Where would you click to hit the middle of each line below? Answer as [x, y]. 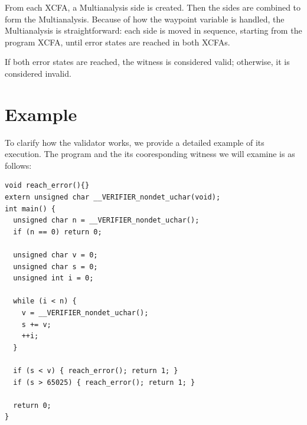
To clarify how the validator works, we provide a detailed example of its [135, 142]
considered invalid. [38, 73]
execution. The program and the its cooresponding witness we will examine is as [150, 154]
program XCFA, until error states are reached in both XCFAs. [117, 42]
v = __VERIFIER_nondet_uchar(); [85, 313]
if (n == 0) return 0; [58, 232]
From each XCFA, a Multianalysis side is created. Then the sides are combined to [153, 7]
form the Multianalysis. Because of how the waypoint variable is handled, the [145, 19]
